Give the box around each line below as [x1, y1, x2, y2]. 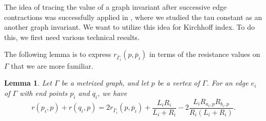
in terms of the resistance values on [149, 49, 260, 59]
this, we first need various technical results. [4, 31, 140, 42]
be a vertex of [157, 77, 200, 88]
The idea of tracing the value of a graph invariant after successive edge [4, 2, 227, 12]
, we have [97, 87, 127, 98]
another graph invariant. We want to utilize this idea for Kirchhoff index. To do [4, 22, 255, 32]
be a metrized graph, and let [61, 77, 149, 88]
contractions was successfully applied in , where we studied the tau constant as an [4, 11, 262, 22]
